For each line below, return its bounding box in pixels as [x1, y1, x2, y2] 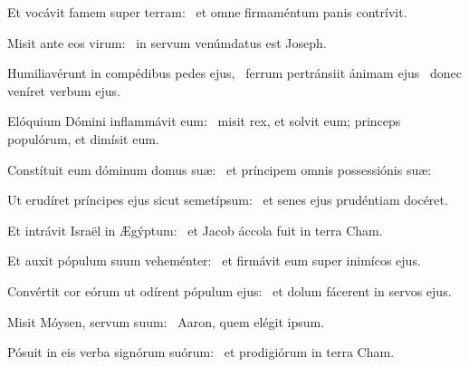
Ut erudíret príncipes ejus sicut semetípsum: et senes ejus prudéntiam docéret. [7, 190, 448, 209]
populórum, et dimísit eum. [7, 129, 159, 148]
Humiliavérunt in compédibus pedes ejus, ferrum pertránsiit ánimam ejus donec [7, 63, 462, 82]
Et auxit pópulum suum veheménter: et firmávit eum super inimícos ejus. [7, 251, 421, 270]
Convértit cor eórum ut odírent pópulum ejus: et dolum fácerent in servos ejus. [7, 281, 452, 300]
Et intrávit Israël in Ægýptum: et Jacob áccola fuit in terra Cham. [7, 220, 383, 239]
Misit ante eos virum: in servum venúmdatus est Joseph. [7, 33, 327, 52]
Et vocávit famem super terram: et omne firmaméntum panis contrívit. [7, 3, 407, 21]
